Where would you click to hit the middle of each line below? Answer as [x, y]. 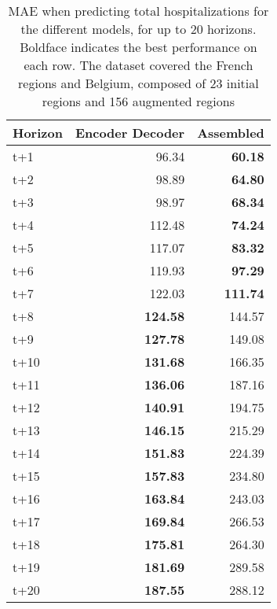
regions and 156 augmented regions [138, 101]
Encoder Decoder [130, 133]
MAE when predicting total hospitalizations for [138, 11]
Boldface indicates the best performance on [138, 47]
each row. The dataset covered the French [138, 65]
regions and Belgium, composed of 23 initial [138, 83]
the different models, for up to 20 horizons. [138, 29]
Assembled [231, 133]
